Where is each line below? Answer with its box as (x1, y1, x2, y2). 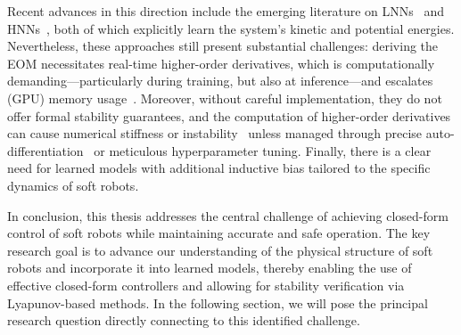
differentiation (7, 141, 84, 159)
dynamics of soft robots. (7, 176, 139, 194)
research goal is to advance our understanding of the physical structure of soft (7, 241, 433, 259)
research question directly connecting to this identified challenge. (7, 311, 360, 330)
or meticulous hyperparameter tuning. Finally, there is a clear (94, 141, 432, 159)
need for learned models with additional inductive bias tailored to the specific (7, 159, 431, 177)
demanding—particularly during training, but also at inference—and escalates (7, 71, 433, 90)
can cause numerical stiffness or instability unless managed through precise (7, 124, 423, 143)
